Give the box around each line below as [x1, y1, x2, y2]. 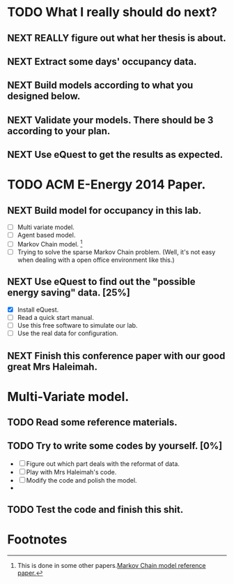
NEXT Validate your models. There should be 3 [7, 114, 214, 126]
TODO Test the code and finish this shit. [7, 504, 184, 516]
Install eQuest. [17, 305, 59, 314]
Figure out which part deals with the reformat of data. [26, 459, 180, 468]
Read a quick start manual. [17, 313, 94, 321]
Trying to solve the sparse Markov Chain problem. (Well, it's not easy [17, 247, 216, 256]
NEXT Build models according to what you [7, 80, 194, 92]
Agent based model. [17, 231, 76, 240]
